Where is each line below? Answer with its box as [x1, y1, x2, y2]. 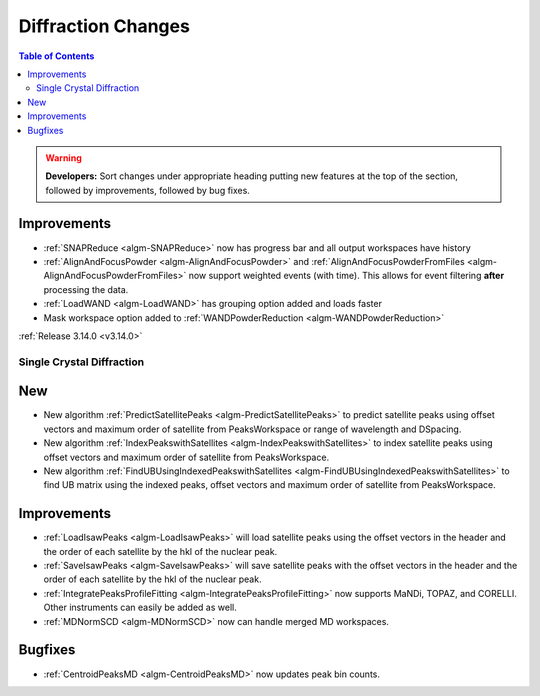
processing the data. [43, 283, 129, 295]
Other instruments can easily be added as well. [43, 601, 237, 614]
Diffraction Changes [18, 15, 190, 37]
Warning [45, 151, 82, 164]
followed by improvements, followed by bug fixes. [45, 184, 250, 196]
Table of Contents [18, 50, 95, 62]
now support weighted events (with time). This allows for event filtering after [188, 270, 505, 282]
